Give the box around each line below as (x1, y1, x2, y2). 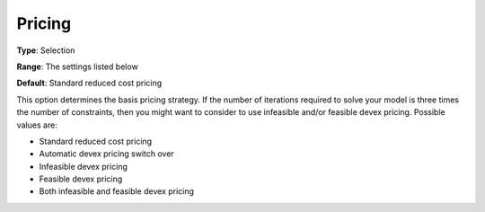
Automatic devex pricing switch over (39, 148, 174, 159)
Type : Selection (16, 45, 75, 56)
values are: (16, 119, 57, 130)
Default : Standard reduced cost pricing (16, 77, 163, 89)
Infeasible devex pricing (39, 161, 128, 172)
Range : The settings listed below (16, 61, 138, 72)
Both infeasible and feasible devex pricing (39, 186, 195, 197)
